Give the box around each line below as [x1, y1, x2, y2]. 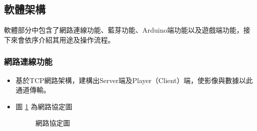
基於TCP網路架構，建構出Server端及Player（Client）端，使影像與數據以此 [15, 75, 253, 85]
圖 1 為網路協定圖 [15, 101, 73, 111]
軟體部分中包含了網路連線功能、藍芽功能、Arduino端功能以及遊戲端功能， [4, 25, 244, 35]
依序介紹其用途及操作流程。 [24, 34, 115, 44]
